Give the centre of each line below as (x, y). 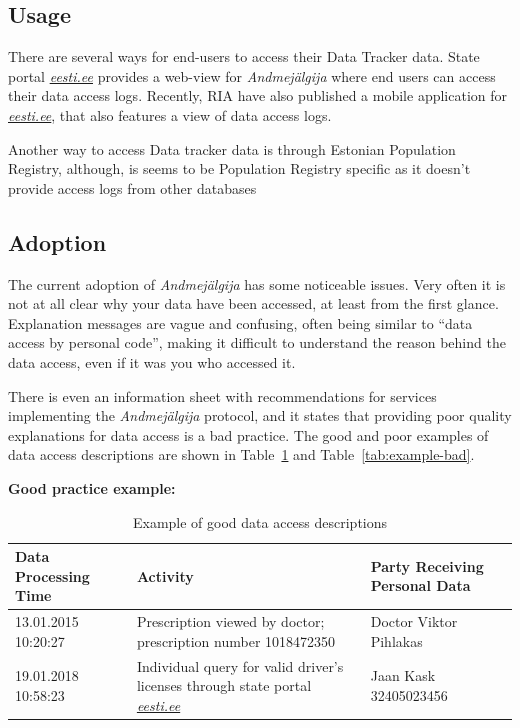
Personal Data (420, 585)
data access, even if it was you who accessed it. (152, 361)
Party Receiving (427, 565)
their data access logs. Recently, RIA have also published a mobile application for (257, 95)
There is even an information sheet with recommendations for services (222, 395)
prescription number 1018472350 (236, 640)
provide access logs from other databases (132, 187)
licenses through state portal (224, 685)
